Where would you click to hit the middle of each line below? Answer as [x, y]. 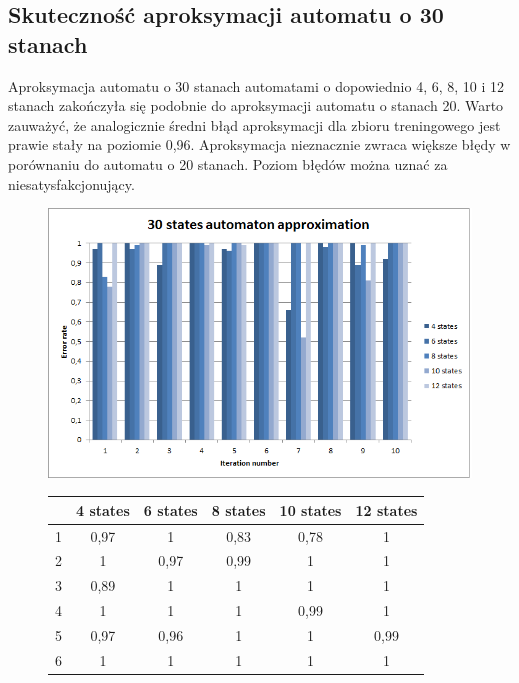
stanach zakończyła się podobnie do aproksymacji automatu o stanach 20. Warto [256, 105]
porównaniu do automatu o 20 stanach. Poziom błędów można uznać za [228, 163]
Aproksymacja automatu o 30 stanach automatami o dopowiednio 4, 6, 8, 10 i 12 [256, 85]
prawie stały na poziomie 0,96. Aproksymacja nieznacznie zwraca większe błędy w [259, 144]
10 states [310, 509]
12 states [386, 509]
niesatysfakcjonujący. [71, 183]
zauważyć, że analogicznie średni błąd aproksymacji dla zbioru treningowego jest [254, 124]
